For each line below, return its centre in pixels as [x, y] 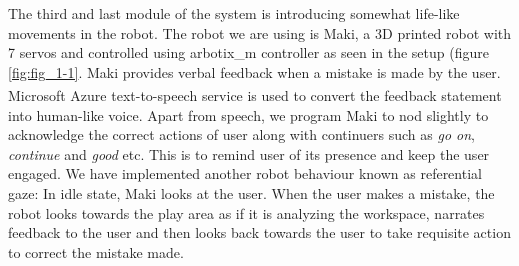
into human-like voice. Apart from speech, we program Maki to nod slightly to [248, 114]
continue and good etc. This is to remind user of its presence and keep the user [249, 153]
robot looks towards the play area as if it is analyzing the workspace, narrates [246, 212]
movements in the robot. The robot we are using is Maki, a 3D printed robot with [260, 32]
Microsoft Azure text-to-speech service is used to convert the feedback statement [255, 95]
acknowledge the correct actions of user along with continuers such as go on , [241, 134]
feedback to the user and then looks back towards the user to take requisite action [259, 232]
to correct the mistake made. [96, 251]
